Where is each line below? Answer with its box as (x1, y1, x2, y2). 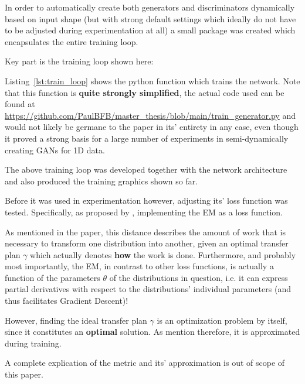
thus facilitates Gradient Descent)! (5, 294, 128, 307)
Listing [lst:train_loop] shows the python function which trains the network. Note (5, 74, 300, 87)
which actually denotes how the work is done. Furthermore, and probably (30, 248, 296, 260)
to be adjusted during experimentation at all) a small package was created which (5, 24, 296, 36)
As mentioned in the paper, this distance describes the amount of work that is (5, 225, 286, 238)
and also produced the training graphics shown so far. (5, 174, 198, 187)
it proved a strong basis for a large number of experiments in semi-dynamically (5, 132, 289, 144)
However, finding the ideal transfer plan (5, 314, 147, 326)
